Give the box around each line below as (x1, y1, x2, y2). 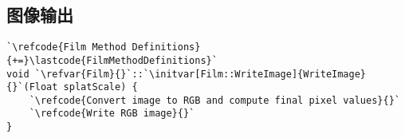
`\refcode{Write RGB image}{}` (29, 108, 195, 120)
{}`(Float (6, 81, 58, 93)
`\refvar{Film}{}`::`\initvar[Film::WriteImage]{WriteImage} (34, 68, 367, 80)
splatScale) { (63, 81, 138, 93)
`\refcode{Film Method (6, 41, 127, 53)
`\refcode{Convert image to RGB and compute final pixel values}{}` (29, 94, 400, 106)
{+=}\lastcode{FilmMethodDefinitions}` (6, 54, 218, 66)
